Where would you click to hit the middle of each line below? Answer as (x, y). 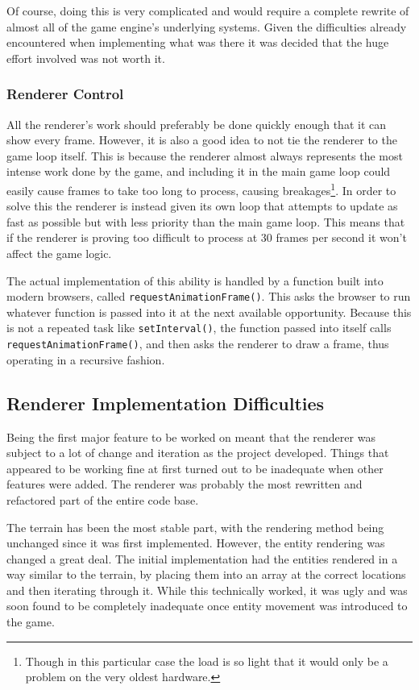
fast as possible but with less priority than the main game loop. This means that (206, 221)
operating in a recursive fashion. (86, 359)
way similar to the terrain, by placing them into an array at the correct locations (206, 574)
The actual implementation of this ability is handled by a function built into (195, 280)
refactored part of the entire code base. (103, 499)
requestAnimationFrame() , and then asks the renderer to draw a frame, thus (198, 344)
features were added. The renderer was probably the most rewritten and (185, 484)
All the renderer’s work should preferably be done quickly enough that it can (196, 124)
